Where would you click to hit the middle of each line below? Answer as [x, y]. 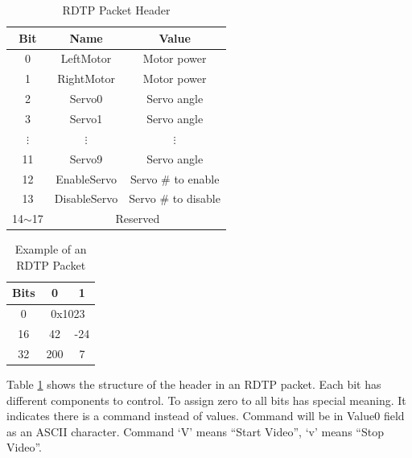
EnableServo [86, 178]
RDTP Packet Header [116, 10]
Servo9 [86, 158]
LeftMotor [86, 58]
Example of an [51, 249]
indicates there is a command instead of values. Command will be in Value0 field [206, 416]
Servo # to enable [175, 178]
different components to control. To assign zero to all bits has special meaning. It [206, 400]
